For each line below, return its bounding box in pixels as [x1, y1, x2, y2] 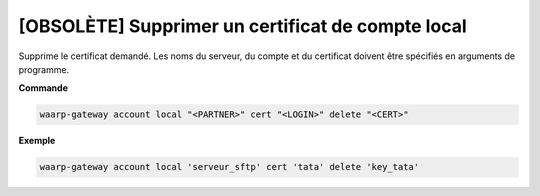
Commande [18, 82, 69, 94]
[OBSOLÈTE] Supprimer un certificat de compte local [18, 15, 467, 37]
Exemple [18, 135, 56, 147]
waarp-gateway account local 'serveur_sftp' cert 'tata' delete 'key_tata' [39, 161, 420, 173]
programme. [18, 63, 70, 75]
